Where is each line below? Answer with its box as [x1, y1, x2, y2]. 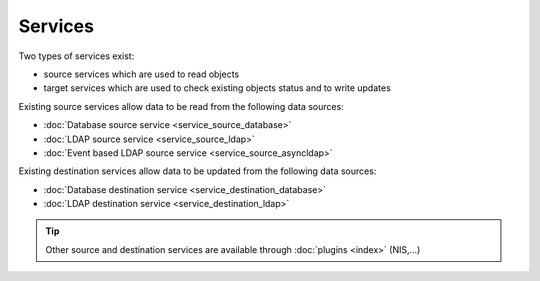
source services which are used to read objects [43, 68, 240, 80]
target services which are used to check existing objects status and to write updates [43, 82, 392, 94]
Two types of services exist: [18, 50, 135, 62]
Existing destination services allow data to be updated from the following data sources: [18, 165, 377, 177]
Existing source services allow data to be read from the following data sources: [18, 100, 344, 112]
